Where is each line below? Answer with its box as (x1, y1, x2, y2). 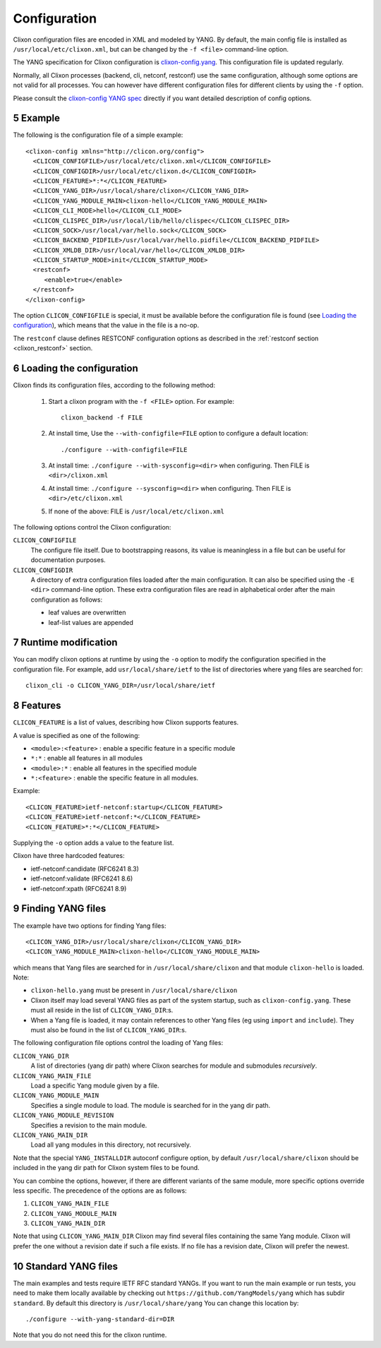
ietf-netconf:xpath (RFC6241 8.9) (30, 884, 127, 893)
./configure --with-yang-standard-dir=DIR (25, 1315, 175, 1323)
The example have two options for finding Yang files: (13, 921, 167, 930)
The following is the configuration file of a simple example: (13, 131, 183, 139)
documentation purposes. (30, 556, 106, 564)
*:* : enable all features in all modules (30, 754, 143, 763)
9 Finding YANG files (13, 902, 107, 914)
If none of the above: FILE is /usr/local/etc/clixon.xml (48, 507, 225, 515)
